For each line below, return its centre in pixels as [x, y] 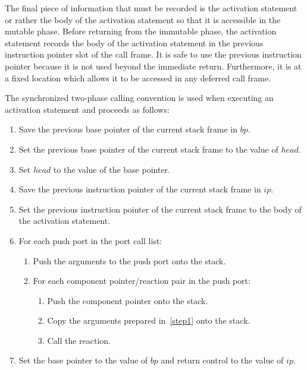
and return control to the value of [222, 360]
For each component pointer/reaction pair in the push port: [142, 281]
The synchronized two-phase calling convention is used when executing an [139, 98]
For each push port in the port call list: [90, 240]
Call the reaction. [79, 340]
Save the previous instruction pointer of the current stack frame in [140, 189]
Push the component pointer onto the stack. [128, 300]
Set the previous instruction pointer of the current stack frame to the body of [160, 209]
